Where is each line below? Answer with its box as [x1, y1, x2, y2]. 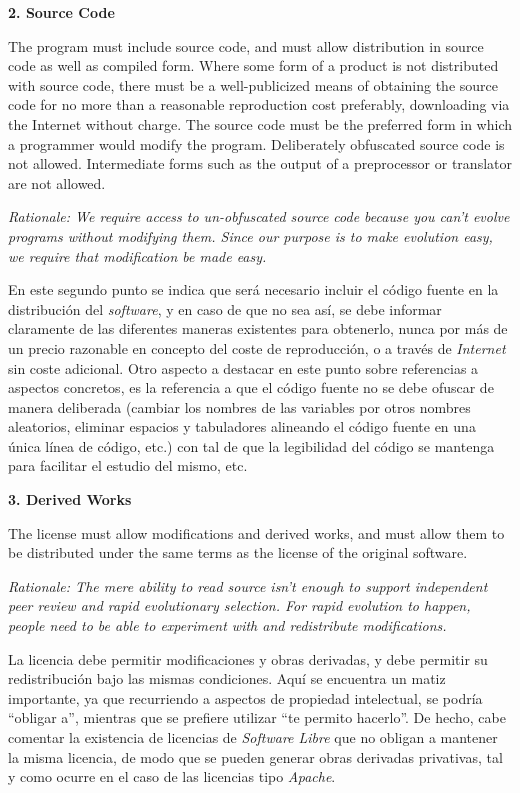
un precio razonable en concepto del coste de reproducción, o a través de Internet [8, 337, 506, 358]
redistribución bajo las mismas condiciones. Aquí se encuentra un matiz [8, 668, 446, 689]
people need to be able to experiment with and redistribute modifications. [8, 615, 447, 636]
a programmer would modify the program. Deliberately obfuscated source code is [8, 133, 505, 154]
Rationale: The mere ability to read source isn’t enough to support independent [8, 575, 488, 596]
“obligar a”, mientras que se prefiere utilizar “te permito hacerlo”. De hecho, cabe [8, 707, 506, 728]
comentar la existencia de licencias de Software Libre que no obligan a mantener [8, 727, 498, 747]
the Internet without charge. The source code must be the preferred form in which [8, 113, 513, 134]
